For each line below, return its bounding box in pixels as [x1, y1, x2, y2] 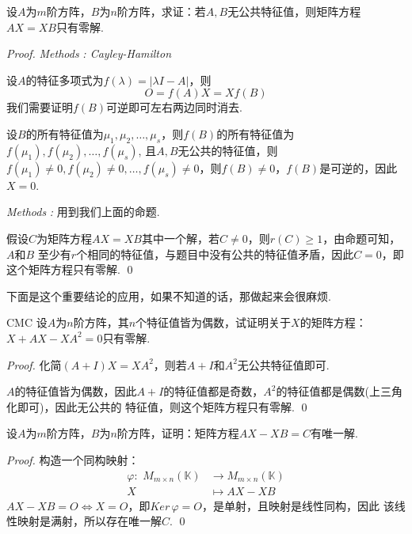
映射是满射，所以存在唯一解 [17, 513, 162, 529]
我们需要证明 [6, 99, 73, 116]
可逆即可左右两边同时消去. [105, 99, 242, 116]
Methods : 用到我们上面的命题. [6, 203, 160, 220]
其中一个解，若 [142, 229, 219, 246]
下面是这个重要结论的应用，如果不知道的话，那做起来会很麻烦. [6, 287, 331, 304]
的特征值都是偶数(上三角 [276, 383, 402, 400]
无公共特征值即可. [237, 356, 330, 373]
